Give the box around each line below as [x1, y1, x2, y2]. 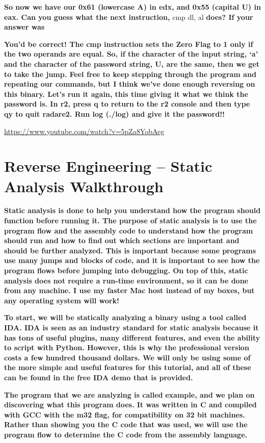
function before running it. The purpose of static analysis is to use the [4, 215, 257, 226]
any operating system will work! [4, 295, 119, 305]
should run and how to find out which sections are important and [4, 235, 240, 246]
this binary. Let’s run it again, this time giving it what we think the [4, 88, 248, 99]
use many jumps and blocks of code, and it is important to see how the [4, 255, 260, 266]
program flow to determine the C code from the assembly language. [4, 429, 247, 439]
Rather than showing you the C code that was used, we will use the [4, 419, 248, 430]
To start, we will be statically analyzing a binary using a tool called [4, 312, 247, 323]
